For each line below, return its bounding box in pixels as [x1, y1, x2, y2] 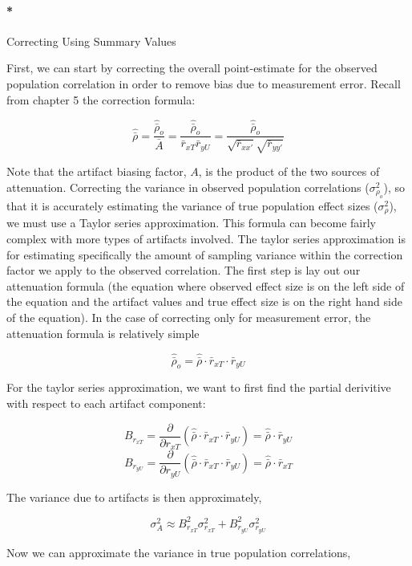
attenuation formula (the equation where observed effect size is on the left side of [6, 277, 405, 294]
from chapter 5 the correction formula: [6, 91, 196, 108]
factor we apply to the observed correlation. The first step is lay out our [6, 262, 361, 279]
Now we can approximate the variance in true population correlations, [6, 544, 351, 560]
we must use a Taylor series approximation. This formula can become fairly [6, 214, 376, 231]
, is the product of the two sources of [198, 162, 380, 179]
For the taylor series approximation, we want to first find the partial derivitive [6, 379, 391, 396]
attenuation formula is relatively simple [6, 324, 200, 341]
